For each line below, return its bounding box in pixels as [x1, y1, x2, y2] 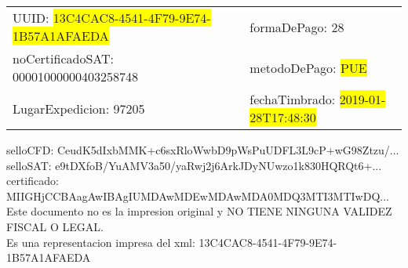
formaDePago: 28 [250, 17, 344, 36]
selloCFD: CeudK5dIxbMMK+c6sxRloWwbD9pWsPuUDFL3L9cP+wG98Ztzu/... [6, 142, 399, 158]
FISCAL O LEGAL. [6, 218, 104, 234]
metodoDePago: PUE [250, 58, 367, 77]
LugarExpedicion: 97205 [13, 99, 145, 118]
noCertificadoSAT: [13, 49, 114, 67]
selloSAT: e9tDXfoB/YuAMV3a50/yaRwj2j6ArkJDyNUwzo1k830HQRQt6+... [6, 157, 382, 173]
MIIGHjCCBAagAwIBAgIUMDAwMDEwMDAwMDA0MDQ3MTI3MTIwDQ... [6, 187, 389, 204]
